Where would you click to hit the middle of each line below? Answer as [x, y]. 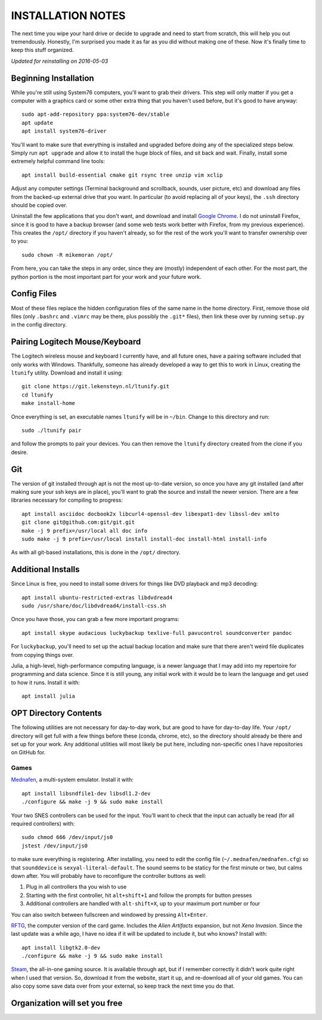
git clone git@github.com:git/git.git [78, 522]
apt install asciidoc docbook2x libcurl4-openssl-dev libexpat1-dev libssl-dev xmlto [151, 514]
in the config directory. [39, 325]
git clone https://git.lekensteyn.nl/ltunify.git [96, 386]
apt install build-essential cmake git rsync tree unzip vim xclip [122, 175]
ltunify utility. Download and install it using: [67, 373]
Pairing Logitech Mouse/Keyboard [76, 342]
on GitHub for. [28, 752]
